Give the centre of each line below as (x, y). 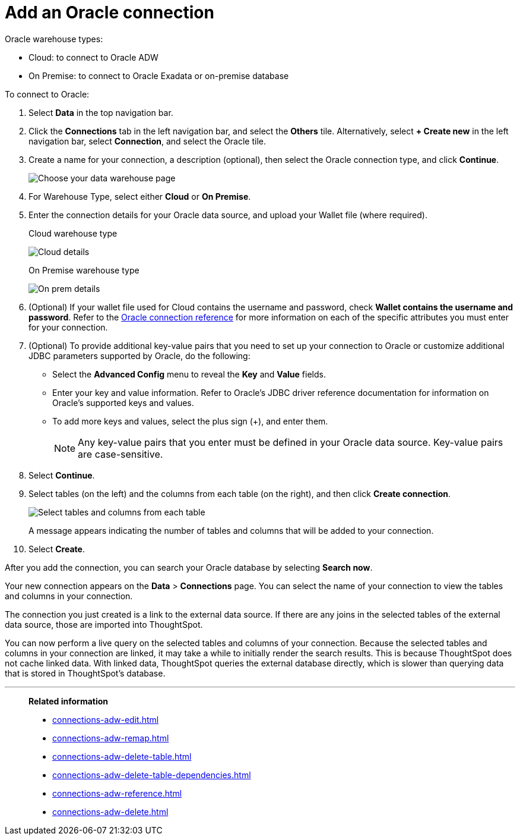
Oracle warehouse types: (54, 39)
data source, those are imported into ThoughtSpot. (104, 624)
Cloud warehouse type (73, 233)
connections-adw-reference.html (117, 793)
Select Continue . (62, 475)
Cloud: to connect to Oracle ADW (93, 57)
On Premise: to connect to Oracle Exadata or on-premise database (159, 75)
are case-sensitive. (121, 454)
